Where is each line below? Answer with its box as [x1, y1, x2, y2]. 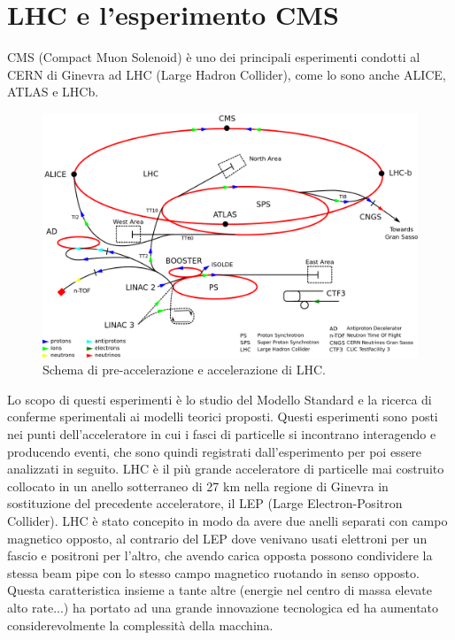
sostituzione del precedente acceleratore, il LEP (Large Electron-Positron [7, 494, 403, 513]
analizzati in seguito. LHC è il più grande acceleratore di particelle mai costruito [7, 459, 444, 478]
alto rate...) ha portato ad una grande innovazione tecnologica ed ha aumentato [7, 598, 439, 616]
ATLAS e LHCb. [7, 82, 99, 101]
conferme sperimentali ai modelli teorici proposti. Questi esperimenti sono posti [7, 407, 438, 426]
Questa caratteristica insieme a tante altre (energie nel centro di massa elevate [7, 581, 432, 599]
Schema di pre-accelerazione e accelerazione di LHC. [42, 360, 326, 379]
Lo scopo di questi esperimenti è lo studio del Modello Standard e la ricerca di [7, 389, 432, 408]
